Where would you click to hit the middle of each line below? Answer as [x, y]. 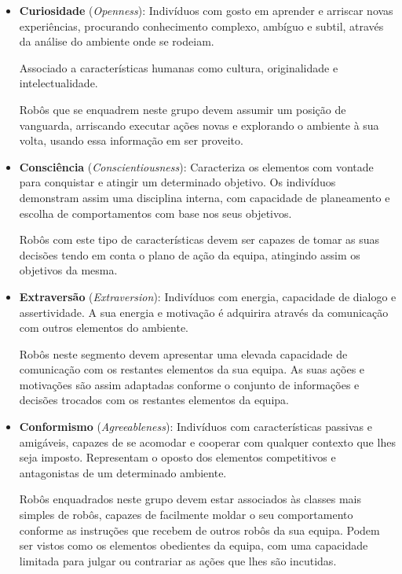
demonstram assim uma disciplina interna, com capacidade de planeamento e [205, 197]
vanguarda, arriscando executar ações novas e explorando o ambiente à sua [199, 125]
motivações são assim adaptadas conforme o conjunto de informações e [189, 384]
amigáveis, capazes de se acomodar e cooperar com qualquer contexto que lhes [207, 442]
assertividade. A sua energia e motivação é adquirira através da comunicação [204, 312]
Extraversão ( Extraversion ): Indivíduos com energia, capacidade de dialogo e [208, 296]
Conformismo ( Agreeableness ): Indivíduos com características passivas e [196, 427]
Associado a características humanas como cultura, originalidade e [179, 67]
